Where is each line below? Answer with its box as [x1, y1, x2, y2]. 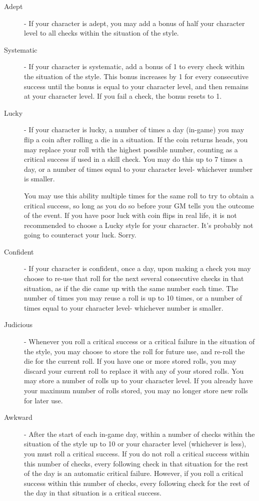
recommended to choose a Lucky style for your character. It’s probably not [24, 219, 253, 230]
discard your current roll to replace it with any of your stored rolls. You [24, 365, 244, 376]
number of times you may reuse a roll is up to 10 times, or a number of [24, 293, 242, 303]
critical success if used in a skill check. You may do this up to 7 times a [24, 154, 243, 164]
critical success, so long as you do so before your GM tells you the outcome [24, 200, 254, 210]
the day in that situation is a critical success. [24, 487, 161, 498]
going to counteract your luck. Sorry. [24, 229, 136, 240]
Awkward [4, 412, 32, 422]
